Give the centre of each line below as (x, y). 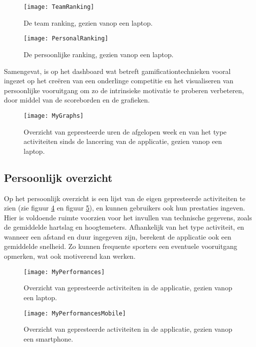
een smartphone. (48, 338)
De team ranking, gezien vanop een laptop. (88, 22)
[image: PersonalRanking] (66, 39)
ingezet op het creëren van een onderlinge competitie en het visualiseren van (119, 81)
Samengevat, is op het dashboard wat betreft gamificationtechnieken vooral (117, 71)
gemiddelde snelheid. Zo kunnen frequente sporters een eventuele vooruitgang (121, 246)
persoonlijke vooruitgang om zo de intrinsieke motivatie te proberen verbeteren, (124, 90)
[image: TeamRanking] (59, 7)
